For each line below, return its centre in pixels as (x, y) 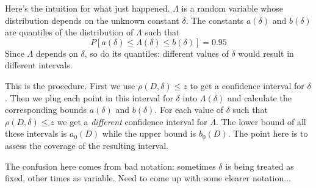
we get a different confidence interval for (132, 121)
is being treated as (260, 166)
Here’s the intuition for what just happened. (88, 8)
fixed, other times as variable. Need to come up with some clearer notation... (148, 178)
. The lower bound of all (261, 121)
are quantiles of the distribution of (69, 32)
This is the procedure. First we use (70, 85)
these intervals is (36, 133)
